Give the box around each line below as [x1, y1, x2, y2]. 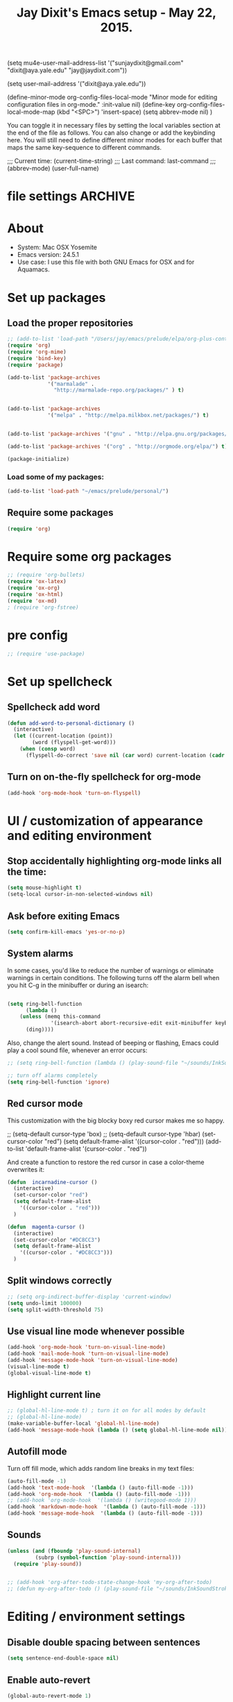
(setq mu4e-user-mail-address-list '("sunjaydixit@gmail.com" [7, 59, 184, 67]
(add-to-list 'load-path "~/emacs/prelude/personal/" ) [7, 487, 169, 494]
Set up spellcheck [7, 673, 113, 689]
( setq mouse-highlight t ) [7, 884, 82, 891]
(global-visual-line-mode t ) [7, 1370, 92, 1376]
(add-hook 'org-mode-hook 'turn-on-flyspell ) [7, 789, 141, 796]
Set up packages [7, 289, 106, 305]
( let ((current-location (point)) [13, 732, 113, 740]
